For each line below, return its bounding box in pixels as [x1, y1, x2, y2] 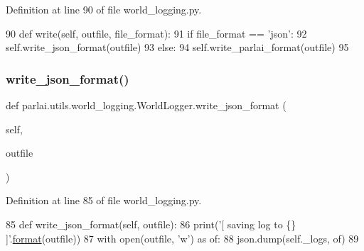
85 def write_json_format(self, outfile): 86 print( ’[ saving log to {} [6, 216, 296, 231]
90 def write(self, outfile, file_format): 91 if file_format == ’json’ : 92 [6, 26, 307, 40]
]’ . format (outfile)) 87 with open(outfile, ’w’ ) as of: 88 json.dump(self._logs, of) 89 [6, 230, 359, 245]
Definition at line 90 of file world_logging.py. [6, 2, 202, 16]
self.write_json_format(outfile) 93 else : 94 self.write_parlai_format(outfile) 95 [6, 40, 349, 55]
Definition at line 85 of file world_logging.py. [6, 193, 202, 208]
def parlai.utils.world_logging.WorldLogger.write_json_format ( [6, 98, 287, 112]
